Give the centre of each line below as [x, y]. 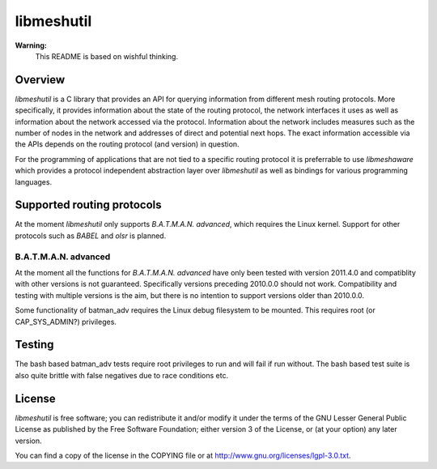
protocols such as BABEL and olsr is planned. [91, 236]
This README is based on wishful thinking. [106, 56]
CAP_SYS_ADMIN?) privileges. [66, 322]
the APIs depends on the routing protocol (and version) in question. [127, 144]
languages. [34, 181]
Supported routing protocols [88, 205]
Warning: [31, 45]
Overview [40, 80]
